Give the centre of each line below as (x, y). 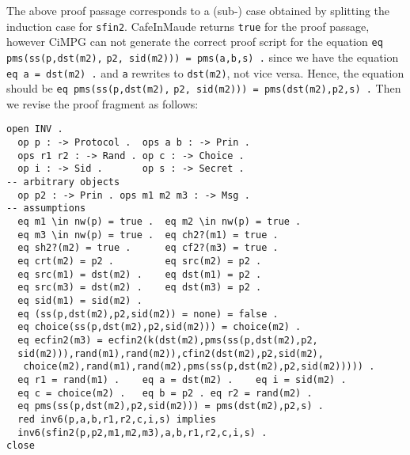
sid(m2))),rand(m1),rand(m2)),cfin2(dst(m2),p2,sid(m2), (171, 353)
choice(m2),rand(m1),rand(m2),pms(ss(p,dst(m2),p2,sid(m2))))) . (199, 367)
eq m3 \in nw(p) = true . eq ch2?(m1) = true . (148, 235)
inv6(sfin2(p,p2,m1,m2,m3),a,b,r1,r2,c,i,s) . (142, 432)
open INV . (35, 129)
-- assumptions (46, 209)
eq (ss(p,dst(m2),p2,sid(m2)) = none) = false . (148, 314)
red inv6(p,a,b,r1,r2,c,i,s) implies (117, 419)
